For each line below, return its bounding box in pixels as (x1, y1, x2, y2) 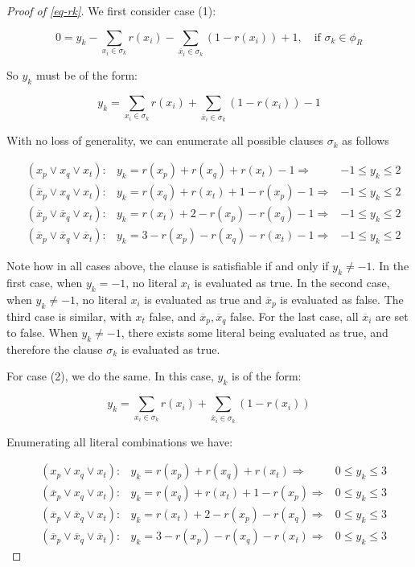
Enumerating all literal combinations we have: (6, 433, 233, 450)
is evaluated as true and (144, 290, 262, 307)
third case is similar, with (6, 307, 132, 324)
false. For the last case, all (230, 307, 359, 324)
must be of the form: (35, 67, 138, 84)
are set (376, 307, 409, 324)
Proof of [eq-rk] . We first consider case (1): (6, 2, 216, 18)
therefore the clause (6, 340, 103, 357)
